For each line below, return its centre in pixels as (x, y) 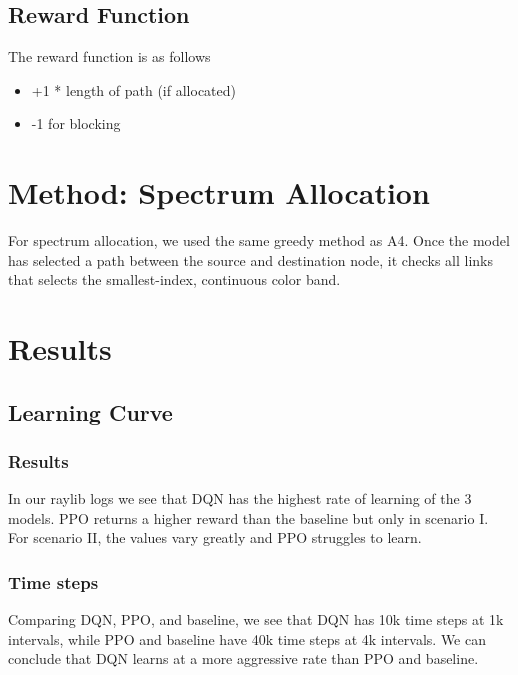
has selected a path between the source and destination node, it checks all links (251, 259)
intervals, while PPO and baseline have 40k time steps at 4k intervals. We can (247, 638)
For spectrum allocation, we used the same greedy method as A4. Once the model (259, 240)
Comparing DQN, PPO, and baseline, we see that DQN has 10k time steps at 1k (256, 619)
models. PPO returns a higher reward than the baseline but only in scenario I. (248, 517)
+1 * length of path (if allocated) (133, 89)
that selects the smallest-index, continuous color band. (174, 279)
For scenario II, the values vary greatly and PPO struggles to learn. (215, 537)
